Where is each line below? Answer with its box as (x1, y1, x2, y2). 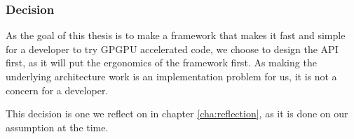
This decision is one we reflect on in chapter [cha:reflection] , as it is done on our (6, 106, 348, 121)
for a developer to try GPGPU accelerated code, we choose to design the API (6, 41, 339, 56)
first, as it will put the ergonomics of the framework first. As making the (6, 55, 317, 70)
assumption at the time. (6, 119, 109, 134)
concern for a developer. (6, 82, 109, 97)
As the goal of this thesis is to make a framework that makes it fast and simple (6, 28, 346, 43)
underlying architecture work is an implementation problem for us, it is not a (6, 69, 337, 83)
